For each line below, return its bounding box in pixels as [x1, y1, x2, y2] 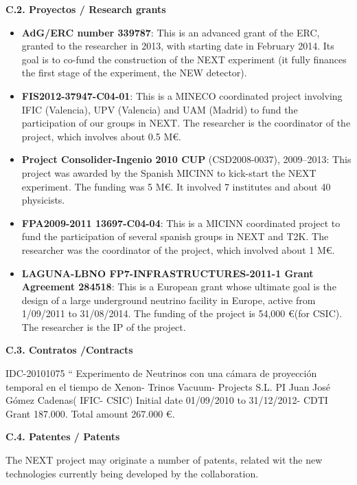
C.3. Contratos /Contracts [5, 343, 133, 357]
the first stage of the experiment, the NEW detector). [21, 65, 247, 80]
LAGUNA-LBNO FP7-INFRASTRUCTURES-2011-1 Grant [21, 266, 314, 280]
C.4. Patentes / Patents [5, 429, 120, 444]
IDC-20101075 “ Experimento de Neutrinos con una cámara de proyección [5, 366, 317, 380]
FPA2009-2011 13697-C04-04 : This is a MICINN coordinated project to [21, 215, 341, 230]
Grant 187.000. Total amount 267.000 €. [5, 406, 175, 420]
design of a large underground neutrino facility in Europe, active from [21, 292, 316, 307]
